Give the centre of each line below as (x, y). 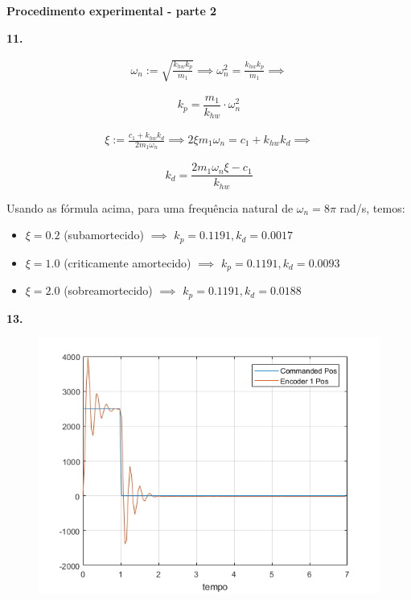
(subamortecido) (104, 235)
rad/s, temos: (372, 207)
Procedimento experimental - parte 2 (112, 10)
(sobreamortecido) (108, 290)
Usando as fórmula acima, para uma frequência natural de (150, 207)
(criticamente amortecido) (127, 262)
